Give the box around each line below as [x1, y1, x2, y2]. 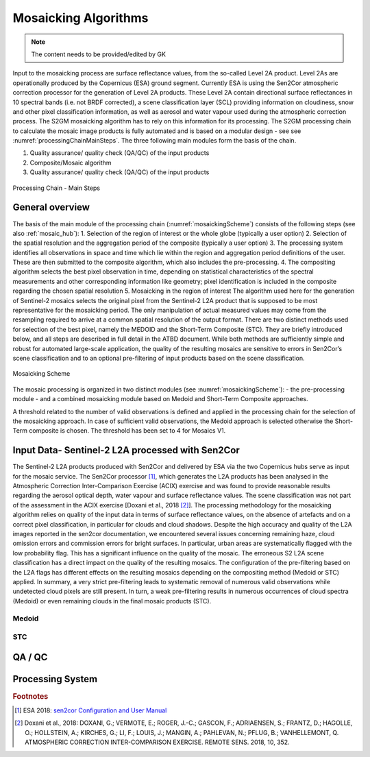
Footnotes [12, 691, 49, 701]
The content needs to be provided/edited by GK [31, 50, 166, 58]
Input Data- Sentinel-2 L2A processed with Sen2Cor [12, 444, 240, 456]
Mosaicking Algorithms [12, 10, 149, 25]
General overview [12, 202, 90, 213]
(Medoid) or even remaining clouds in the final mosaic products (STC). [12, 597, 212, 605]
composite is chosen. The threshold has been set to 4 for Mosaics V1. [28, 426, 226, 435]
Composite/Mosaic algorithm [29, 158, 112, 167]
